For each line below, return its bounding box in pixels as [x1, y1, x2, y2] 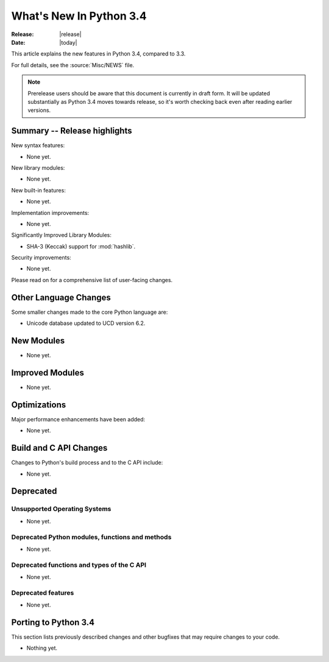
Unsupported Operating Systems [11, 504, 111, 513]
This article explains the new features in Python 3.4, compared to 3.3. [11, 50, 186, 57]
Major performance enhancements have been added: [11, 415, 146, 423]
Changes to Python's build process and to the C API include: [11, 459, 163, 467]
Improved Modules [11, 367, 85, 378]
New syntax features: [11, 142, 65, 149]
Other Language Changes [11, 292, 111, 302]
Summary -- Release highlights [11, 126, 132, 136]
